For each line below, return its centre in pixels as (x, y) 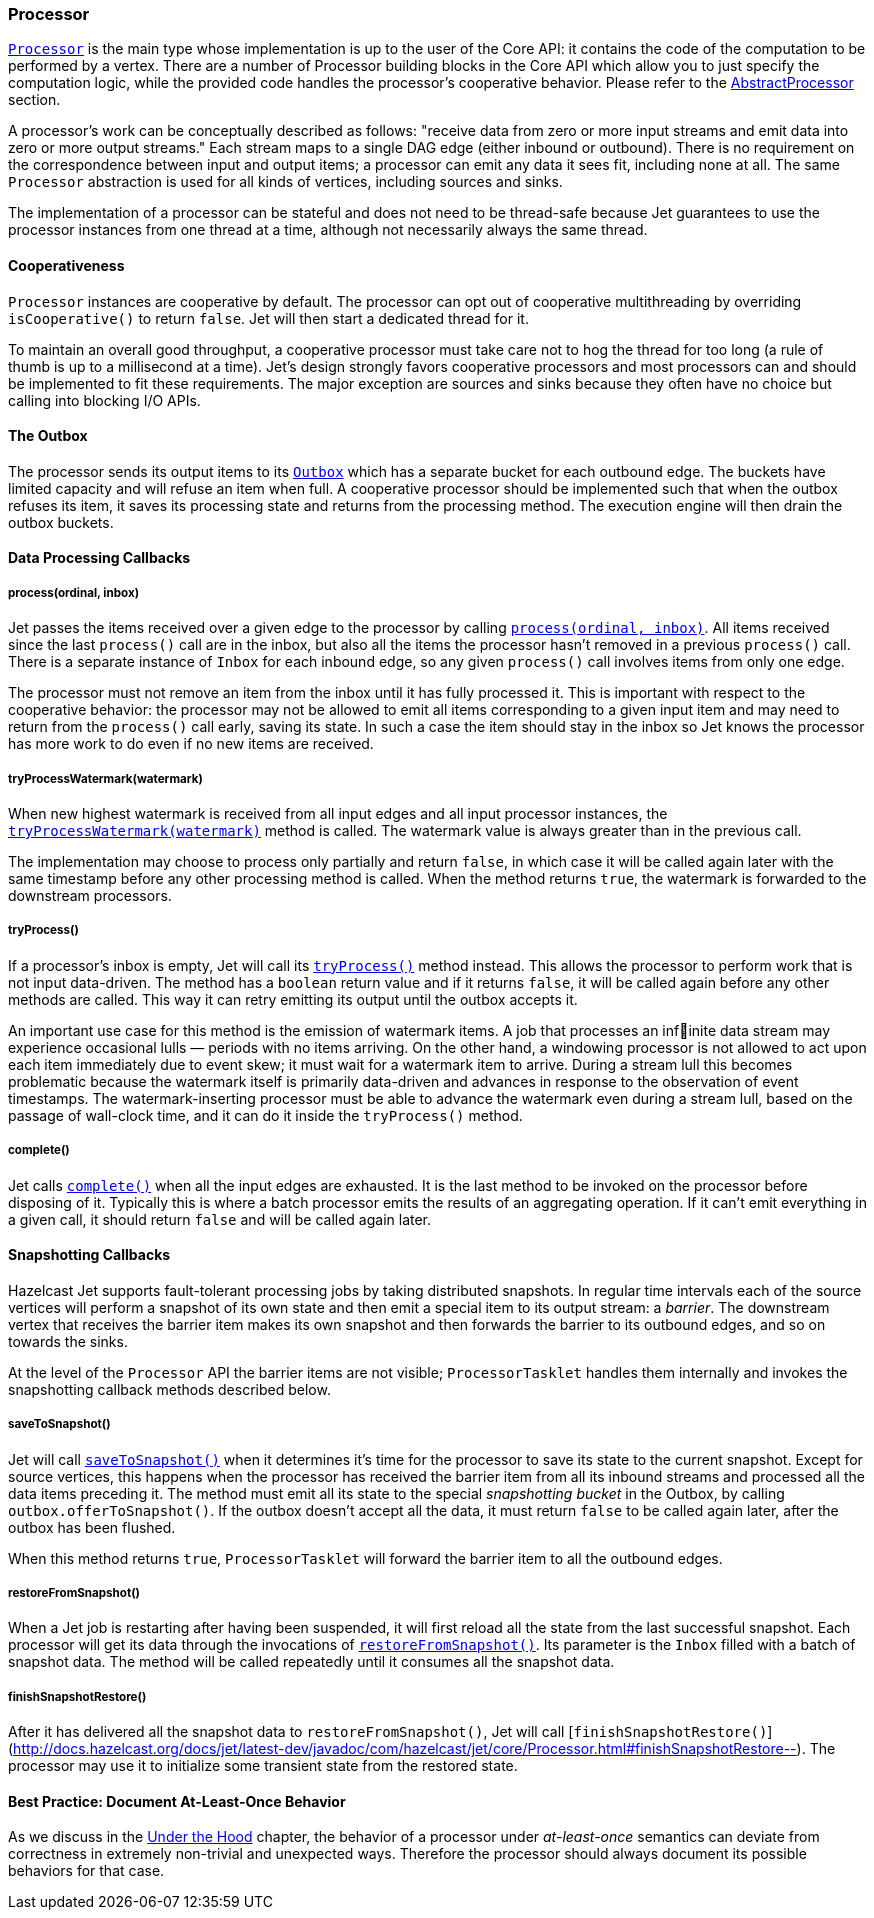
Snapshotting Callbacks (89, 1255)
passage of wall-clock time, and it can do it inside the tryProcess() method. (265, 1115)
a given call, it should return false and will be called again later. (220, 1219)
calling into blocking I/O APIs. (104, 400)
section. (34, 100)
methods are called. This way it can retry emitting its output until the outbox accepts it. (293, 999)
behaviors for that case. (86, 1871)
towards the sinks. (68, 1341)
